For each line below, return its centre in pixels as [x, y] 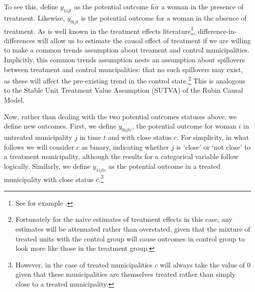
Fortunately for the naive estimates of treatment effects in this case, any [124, 219]
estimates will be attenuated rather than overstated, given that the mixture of [133, 229]
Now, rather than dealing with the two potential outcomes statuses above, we [120, 116]
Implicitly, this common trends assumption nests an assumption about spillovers [125, 60]
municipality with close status [49, 179]
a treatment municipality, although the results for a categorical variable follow [121, 156]
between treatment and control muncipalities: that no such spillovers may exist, [123, 69]
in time [90, 137]
